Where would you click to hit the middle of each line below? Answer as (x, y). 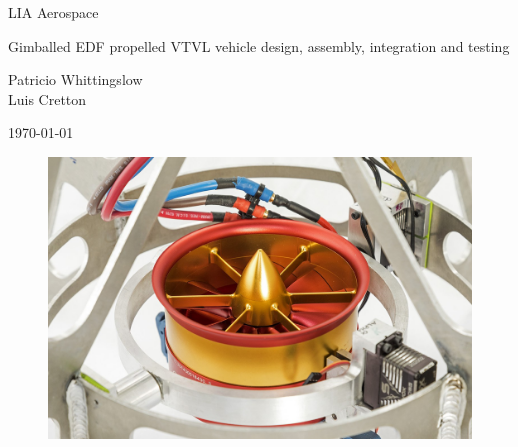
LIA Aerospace (53, 12)
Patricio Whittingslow (75, 79)
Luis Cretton (47, 98)
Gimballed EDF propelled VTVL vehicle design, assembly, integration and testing (259, 45)
